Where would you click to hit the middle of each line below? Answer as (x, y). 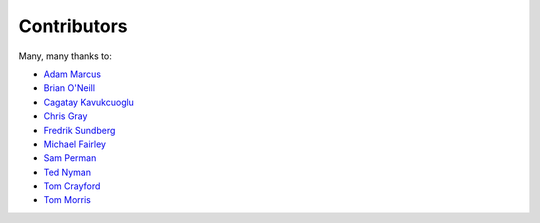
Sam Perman (70, 158)
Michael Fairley (75, 144)
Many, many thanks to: (65, 56)
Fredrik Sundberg (79, 130)
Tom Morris (67, 200)
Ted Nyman (67, 172)
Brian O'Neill (69, 88)
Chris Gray (65, 116)
